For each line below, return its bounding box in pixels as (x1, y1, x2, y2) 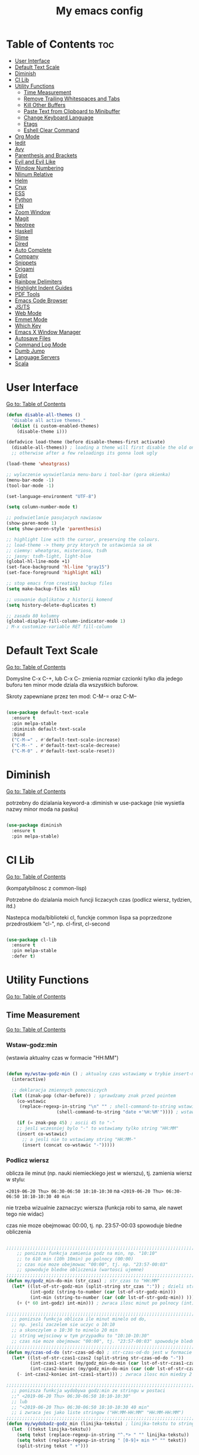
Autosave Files (14, 334, 51, 342)
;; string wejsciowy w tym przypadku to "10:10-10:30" (11, 1333, 150, 1339)
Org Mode (14, 132, 40, 140)
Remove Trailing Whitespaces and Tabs (23, 95, 120, 102)
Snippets (14, 259, 37, 266)
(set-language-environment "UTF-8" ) (6, 493, 97, 499)
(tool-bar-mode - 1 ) (6, 483, 54, 489)
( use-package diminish (6, 822, 62, 828)
